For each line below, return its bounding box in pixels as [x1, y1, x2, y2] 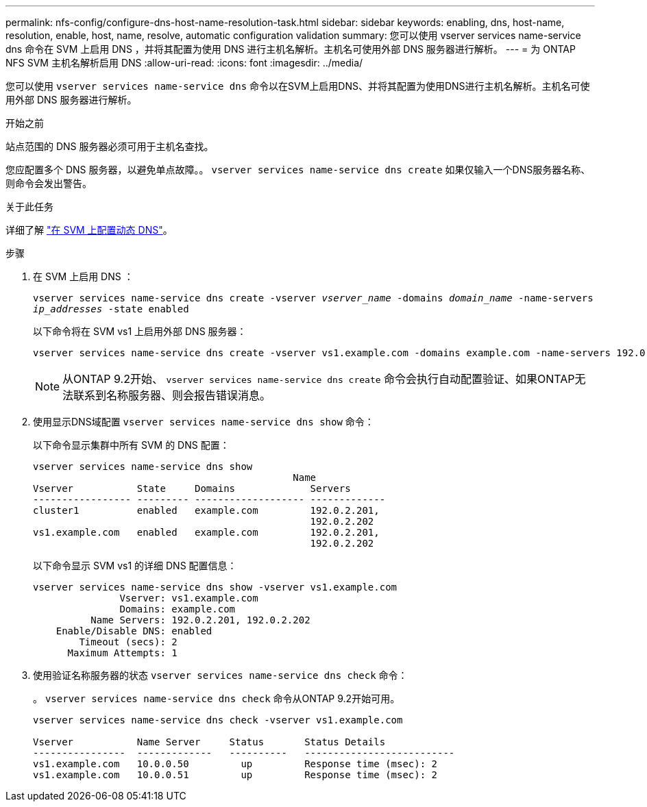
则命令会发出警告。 [5, 177, 92, 189]
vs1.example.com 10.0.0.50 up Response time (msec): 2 [33, 758, 438, 769]
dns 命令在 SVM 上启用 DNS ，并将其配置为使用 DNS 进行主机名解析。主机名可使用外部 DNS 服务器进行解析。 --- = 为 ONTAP [5, 43, 576, 55]
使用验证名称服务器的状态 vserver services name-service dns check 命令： [33, 669, 408, 681]
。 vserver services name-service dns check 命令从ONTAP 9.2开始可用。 [33, 693, 400, 704]
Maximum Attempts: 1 [67, 647, 178, 658]
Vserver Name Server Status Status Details [33, 736, 386, 747]
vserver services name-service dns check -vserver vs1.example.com [33, 715, 403, 725]
